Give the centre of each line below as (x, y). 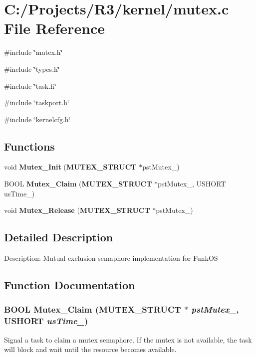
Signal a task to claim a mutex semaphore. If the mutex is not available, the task (128, 339)
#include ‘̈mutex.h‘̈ (33, 52)
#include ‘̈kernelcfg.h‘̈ (37, 119)
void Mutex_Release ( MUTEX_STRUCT (77, 210)
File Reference (55, 28)
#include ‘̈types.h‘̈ (32, 69)
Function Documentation (70, 285)
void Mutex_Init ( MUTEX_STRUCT (70, 167)
